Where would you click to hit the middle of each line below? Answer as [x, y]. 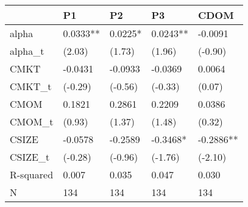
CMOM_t [32, 121]
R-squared [32, 174]
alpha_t [27, 51]
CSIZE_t [30, 157]
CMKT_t [31, 86]
